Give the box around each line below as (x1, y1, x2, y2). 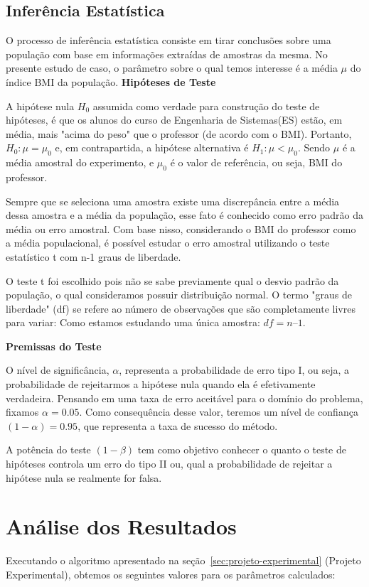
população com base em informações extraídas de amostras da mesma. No (6, 46, 328, 61)
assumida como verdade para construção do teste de (92, 98, 320, 113)
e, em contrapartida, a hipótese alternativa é (55, 140, 249, 155)
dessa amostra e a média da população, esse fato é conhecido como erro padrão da (6, 208, 363, 222)
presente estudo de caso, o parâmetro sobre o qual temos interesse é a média (6, 60, 338, 75)
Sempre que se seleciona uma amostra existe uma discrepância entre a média (6, 193, 340, 208)
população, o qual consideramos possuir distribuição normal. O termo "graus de (6, 287, 353, 302)
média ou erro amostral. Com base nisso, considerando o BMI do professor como (6, 221, 356, 236)
